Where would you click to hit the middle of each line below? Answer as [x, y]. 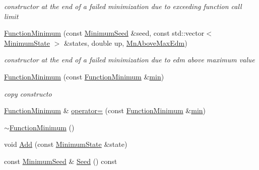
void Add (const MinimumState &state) [66, 144]
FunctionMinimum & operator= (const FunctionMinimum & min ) [105, 110]
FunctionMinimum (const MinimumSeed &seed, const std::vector [104, 33]
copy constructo [28, 93]
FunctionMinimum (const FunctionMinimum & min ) [84, 76]
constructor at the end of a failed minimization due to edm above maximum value [129, 60]
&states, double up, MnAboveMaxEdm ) [126, 42]
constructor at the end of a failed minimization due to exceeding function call [123, 6]
